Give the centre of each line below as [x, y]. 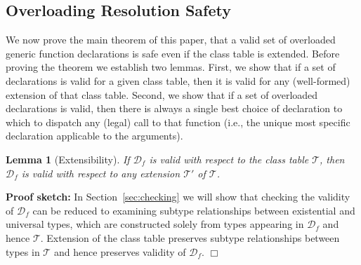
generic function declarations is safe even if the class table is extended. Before [173, 53]
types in [23, 251]
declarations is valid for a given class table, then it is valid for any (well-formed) [178, 80]
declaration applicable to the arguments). [94, 136]
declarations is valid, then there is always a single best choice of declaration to [174, 108]
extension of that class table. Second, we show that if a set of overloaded [162, 94]
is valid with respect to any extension [101, 173]
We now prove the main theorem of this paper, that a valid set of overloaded [171, 40]
